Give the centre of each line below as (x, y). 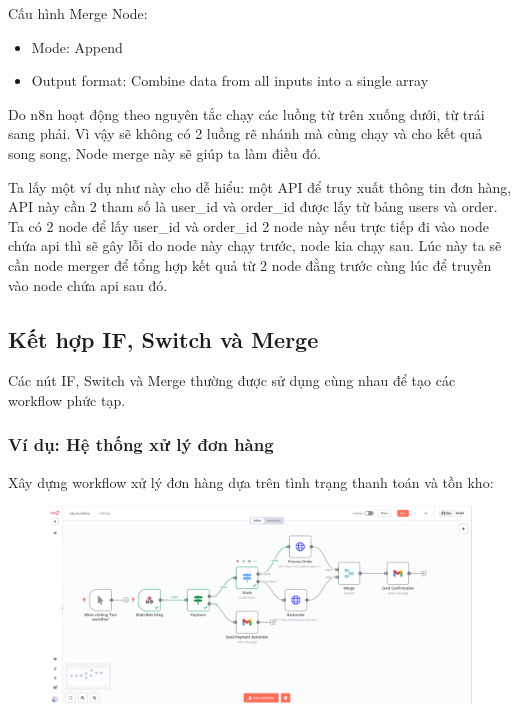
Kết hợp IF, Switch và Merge (163, 338)
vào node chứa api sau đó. (88, 284)
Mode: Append (77, 46)
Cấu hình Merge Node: (78, 13)
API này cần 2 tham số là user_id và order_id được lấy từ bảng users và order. (253, 206)
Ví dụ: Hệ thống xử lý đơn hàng (141, 444)
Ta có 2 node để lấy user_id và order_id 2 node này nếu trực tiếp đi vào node (248, 225)
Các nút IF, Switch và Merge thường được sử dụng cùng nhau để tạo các (232, 380)
